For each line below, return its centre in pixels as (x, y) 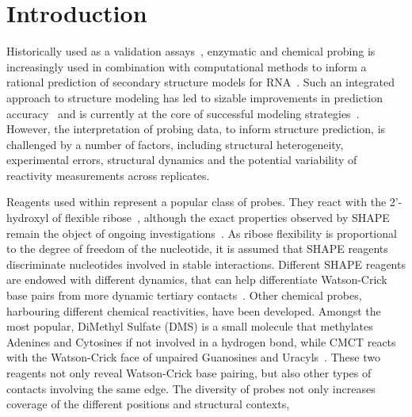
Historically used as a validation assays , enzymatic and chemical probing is (191, 51)
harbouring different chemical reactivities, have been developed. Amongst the (194, 310)
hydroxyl (28, 218)
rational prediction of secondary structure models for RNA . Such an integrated (200, 82)
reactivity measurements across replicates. (108, 175)
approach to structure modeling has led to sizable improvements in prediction (195, 97)
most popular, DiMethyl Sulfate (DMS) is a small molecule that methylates (190, 326)
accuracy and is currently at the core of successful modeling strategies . (183, 113)
